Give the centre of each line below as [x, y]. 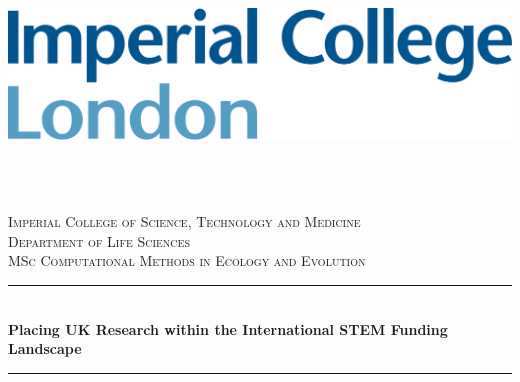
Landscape [45, 348]
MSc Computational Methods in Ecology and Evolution [187, 260]
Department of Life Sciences [99, 240]
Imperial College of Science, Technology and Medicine [184, 221]
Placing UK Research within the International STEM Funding [228, 328]
